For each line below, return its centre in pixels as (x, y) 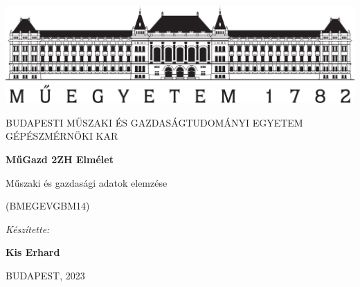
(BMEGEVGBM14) (48, 206)
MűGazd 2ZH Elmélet (60, 159)
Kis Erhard (33, 252)
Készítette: (28, 229)
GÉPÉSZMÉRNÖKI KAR (62, 136)
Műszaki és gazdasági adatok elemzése (87, 182)
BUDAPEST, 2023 (45, 275)
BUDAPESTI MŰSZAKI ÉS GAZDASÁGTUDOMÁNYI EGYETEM (154, 122)
